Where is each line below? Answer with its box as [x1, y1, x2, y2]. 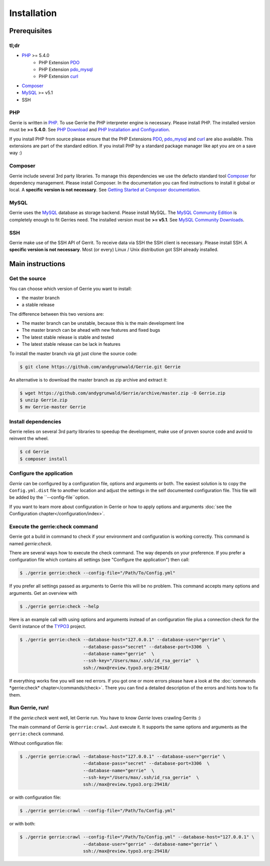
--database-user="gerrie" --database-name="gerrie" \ [82, 841, 217, 847]
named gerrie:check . [9, 540, 52, 546]
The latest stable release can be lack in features [21, 341, 121, 347]
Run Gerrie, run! [9, 704, 49, 711]
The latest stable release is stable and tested [21, 334, 114, 340]
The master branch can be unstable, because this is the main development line [21, 320, 184, 326]
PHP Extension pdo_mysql [38, 67, 93, 73]
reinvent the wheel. [9, 436, 49, 442]
